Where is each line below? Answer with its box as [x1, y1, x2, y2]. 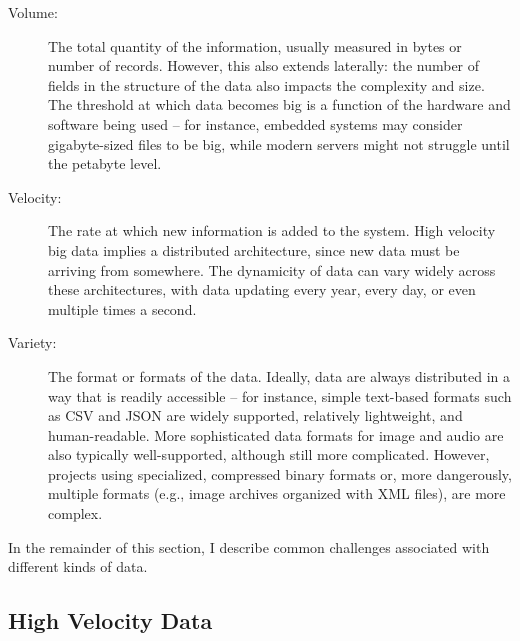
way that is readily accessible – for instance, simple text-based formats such [48, 385, 512, 406]
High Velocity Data [8, 605, 213, 636]
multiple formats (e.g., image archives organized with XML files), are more [48, 483, 506, 504]
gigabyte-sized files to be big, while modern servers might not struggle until [48, 133, 510, 154]
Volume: [8, 2, 58, 22]
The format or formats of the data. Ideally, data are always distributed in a [48, 365, 511, 386]
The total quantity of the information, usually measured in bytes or [48, 35, 462, 56]
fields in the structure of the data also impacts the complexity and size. [48, 74, 485, 95]
